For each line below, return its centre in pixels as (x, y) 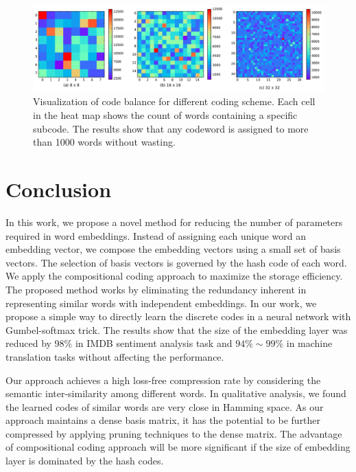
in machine (309, 343)
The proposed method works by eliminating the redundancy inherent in (156, 289)
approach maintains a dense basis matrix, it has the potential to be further (163, 420)
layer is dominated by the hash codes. (85, 461)
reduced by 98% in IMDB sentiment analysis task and (119, 343)
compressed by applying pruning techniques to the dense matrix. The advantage (174, 433)
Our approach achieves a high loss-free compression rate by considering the (163, 380)
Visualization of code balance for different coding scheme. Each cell (174, 101)
